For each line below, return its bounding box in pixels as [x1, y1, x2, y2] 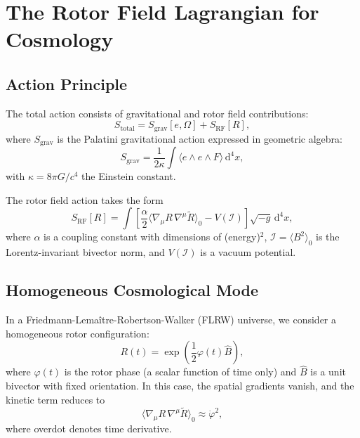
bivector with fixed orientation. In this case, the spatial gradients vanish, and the [6, 378, 354, 393]
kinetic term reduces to [6, 392, 105, 406]
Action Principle [6, 72, 128, 94]
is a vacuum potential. [200, 245, 296, 259]
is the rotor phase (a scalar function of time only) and [64, 364, 297, 379]
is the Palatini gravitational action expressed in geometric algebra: [57, 131, 342, 146]
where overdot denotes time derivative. [6, 421, 172, 436]
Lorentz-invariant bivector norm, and [6, 245, 165, 259]
